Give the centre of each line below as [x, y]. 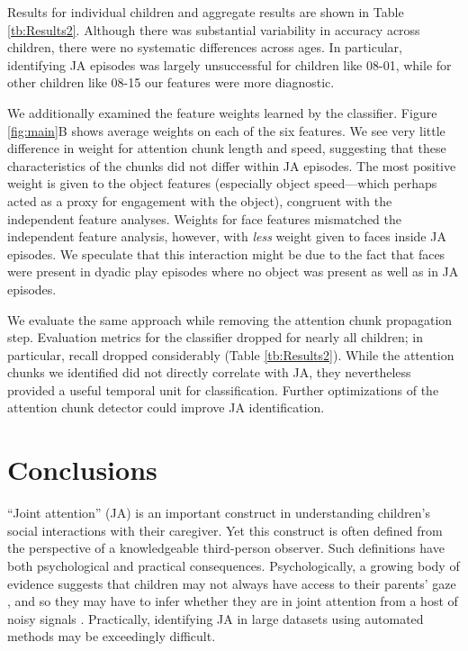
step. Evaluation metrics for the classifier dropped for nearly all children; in [216, 337]
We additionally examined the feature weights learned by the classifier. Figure [222, 112]
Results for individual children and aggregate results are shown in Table [206, 12]
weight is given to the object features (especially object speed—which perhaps [222, 183]
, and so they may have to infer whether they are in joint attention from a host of [233, 601]
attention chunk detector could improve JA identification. [166, 407]
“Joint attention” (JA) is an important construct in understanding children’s [219, 513]
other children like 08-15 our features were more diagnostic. [171, 82]
